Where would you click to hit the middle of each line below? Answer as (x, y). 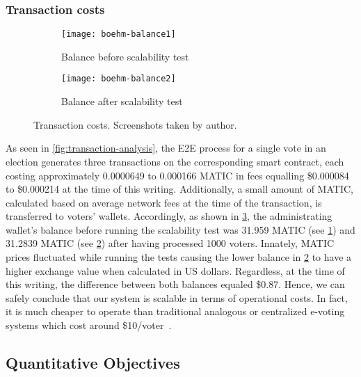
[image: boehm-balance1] (119, 34)
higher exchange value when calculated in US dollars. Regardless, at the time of (175, 270)
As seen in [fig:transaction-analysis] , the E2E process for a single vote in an (166, 148)
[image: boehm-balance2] (119, 79)
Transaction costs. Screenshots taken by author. (135, 124)
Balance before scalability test (125, 56)
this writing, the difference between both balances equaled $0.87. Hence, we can (175, 284)
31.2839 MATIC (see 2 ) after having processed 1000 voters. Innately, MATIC (170, 243)
